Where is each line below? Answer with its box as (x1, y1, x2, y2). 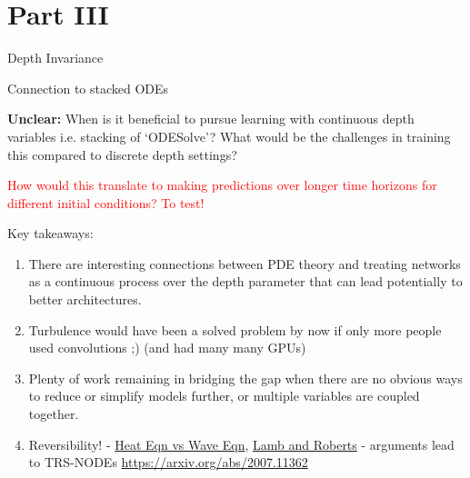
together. (28, 404, 79, 423)
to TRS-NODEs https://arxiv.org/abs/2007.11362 (28, 453, 308, 472)
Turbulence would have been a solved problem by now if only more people (28, 320, 442, 339)
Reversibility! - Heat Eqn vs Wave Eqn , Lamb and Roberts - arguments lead (28, 434, 455, 453)
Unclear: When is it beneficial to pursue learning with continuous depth (7, 109, 415, 128)
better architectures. (28, 290, 142, 309)
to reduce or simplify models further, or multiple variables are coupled (28, 386, 420, 405)
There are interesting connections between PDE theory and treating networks (28, 254, 461, 273)
